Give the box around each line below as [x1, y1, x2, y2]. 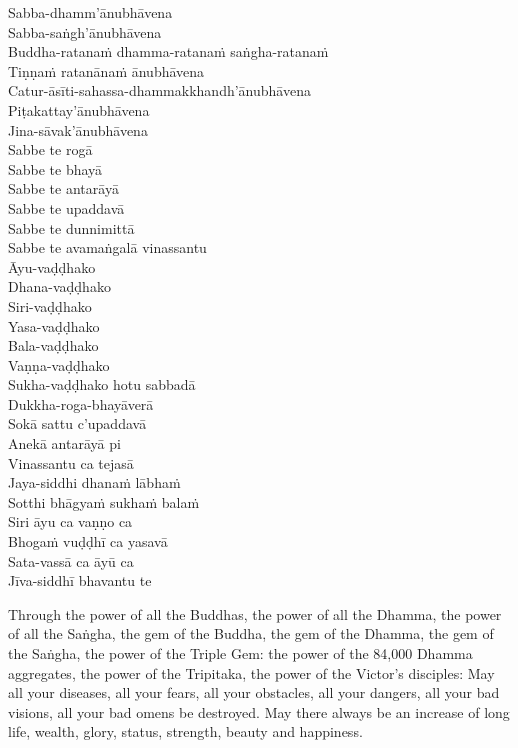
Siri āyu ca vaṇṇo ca [8, 511, 133, 532]
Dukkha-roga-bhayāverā [8, 393, 154, 414]
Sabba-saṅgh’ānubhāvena [8, 21, 162, 42]
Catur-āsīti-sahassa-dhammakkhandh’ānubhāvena [8, 80, 311, 101]
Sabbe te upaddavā [8, 197, 125, 218]
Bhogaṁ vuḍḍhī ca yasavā [8, 531, 168, 552]
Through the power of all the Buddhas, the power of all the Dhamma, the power [8, 603, 502, 624]
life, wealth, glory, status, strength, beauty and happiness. [8, 721, 363, 742]
